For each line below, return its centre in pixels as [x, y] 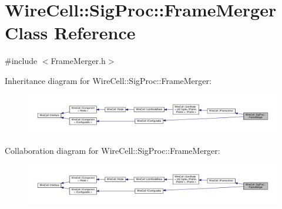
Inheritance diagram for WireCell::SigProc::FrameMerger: [108, 80]
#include [21, 61]
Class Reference [70, 33]
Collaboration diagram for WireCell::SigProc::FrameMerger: [113, 151]
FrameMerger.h [78, 61]
